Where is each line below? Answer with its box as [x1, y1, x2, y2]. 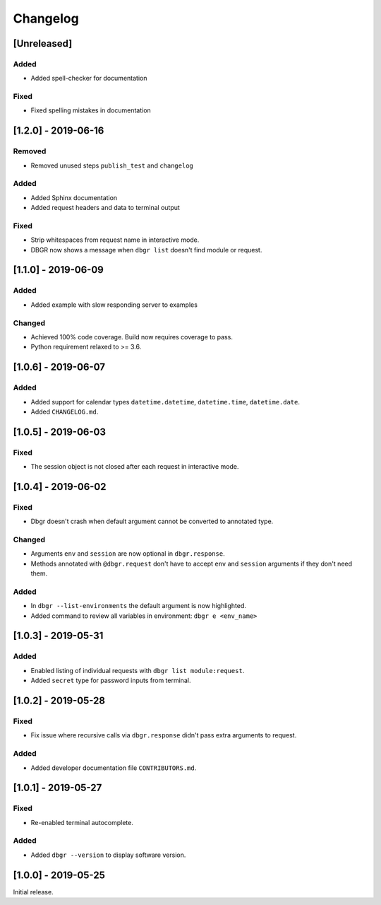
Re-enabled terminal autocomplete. [30, 818, 133, 827]
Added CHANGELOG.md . [30, 407, 99, 416]
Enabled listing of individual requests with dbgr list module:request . [30, 666, 245, 675]
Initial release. [13, 887, 54, 896]
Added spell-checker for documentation [30, 74, 147, 83]
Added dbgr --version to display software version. [30, 851, 186, 859]
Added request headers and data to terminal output [30, 204, 180, 212]
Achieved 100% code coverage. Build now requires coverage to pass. [30, 332, 233, 341]
